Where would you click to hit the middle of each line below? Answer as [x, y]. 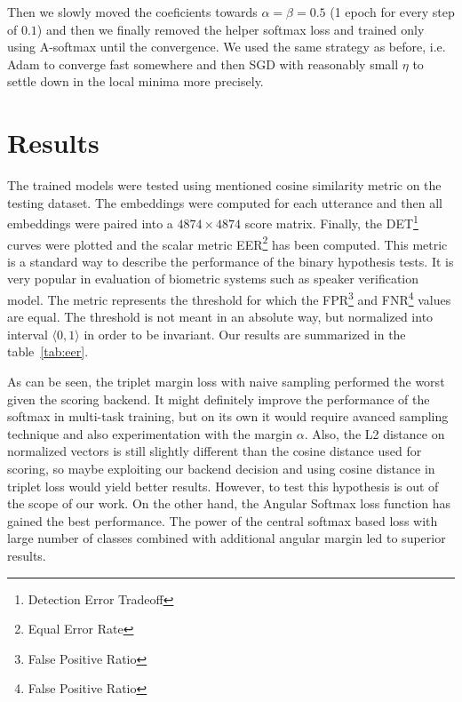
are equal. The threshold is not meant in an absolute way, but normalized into [220, 317]
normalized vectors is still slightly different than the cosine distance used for [215, 451]
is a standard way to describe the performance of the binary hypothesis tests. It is [231, 261]
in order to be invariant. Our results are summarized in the [245, 334]
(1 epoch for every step [392, 12]
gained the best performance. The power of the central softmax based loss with [223, 520]
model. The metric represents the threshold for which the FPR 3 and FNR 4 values [229, 298]
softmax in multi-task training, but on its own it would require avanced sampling [228, 416]
